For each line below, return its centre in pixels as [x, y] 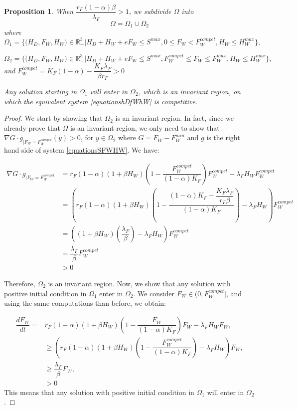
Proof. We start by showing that [53, 118]
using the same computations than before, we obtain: [85, 303]
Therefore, [20, 283]
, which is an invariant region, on [189, 91]
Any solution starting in [41, 91]
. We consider [154, 293]
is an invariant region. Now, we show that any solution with [139, 283]
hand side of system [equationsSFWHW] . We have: [82, 150]
